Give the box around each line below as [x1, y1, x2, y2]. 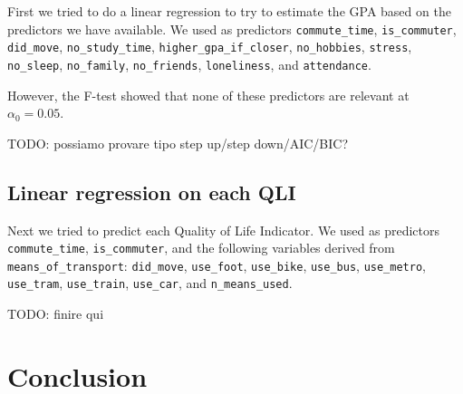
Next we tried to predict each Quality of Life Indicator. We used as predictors [7, 220, 439, 239]
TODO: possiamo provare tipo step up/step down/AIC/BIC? [7, 133, 349, 152]
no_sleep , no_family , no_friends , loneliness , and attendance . [7, 54, 371, 73]
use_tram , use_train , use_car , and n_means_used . [7, 274, 293, 293]
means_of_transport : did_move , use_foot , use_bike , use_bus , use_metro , [7, 255, 426, 274]
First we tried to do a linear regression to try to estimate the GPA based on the [7, 2, 451, 20]
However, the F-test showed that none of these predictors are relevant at [7, 85, 410, 104]
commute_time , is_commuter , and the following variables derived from [7, 238, 395, 257]
